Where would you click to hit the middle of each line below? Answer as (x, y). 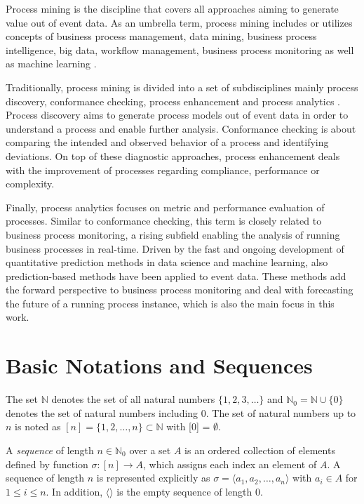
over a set (150, 450)
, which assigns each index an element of (230, 464)
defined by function (47, 464)
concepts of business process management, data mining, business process (161, 36)
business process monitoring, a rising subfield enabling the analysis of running (173, 234)
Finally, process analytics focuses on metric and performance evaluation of (165, 207)
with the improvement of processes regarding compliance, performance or (163, 170)
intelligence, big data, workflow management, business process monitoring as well (180, 49)
